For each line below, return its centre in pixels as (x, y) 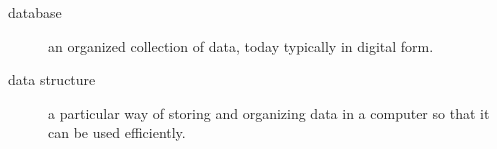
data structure (52, 79)
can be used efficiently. (117, 132)
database (35, 12)
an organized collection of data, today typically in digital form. (241, 45)
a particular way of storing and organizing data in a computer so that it (269, 112)
